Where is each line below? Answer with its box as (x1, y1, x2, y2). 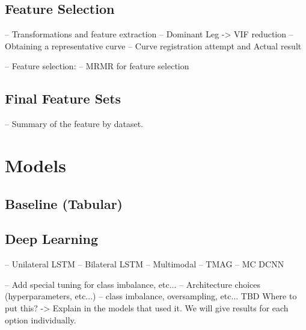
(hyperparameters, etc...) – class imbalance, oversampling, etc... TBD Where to (5, 290, 297, 302)
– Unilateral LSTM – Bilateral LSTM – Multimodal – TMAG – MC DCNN (5, 258, 284, 270)
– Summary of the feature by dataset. (5, 117, 143, 130)
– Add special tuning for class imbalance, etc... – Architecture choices (5, 278, 261, 290)
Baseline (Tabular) (5, 194, 123, 213)
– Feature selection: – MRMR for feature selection (5, 60, 189, 72)
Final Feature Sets (5, 89, 121, 108)
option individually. (5, 313, 76, 326)
